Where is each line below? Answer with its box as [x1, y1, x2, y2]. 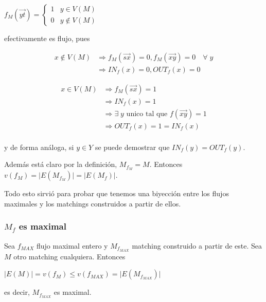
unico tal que [126, 110, 168, 118]
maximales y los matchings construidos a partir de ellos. [4, 198, 181, 209]
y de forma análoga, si [4, 141, 74, 152]
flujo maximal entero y [36, 240, 108, 251]
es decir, [4, 287, 30, 297]
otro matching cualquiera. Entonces [13, 251, 126, 261]
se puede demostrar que [95, 141, 170, 152]
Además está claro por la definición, [4, 159, 117, 169]
